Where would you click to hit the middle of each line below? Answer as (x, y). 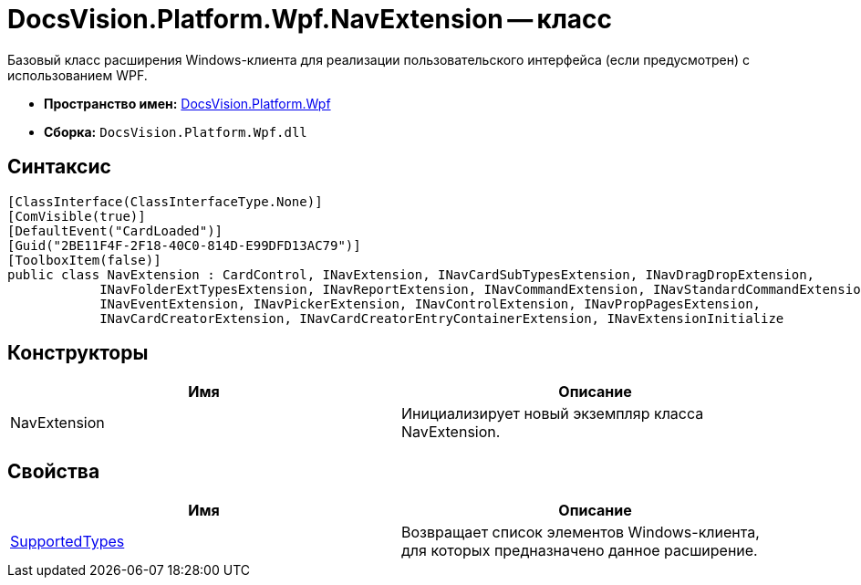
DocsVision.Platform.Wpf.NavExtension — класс (310, 19)
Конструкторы (78, 353)
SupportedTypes (67, 542)
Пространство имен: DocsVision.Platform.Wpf (187, 103)
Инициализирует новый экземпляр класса (553, 414)
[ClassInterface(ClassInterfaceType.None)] (165, 201)
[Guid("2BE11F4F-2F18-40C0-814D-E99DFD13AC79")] (184, 245)
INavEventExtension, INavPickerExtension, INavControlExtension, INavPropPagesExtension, (430, 303)
